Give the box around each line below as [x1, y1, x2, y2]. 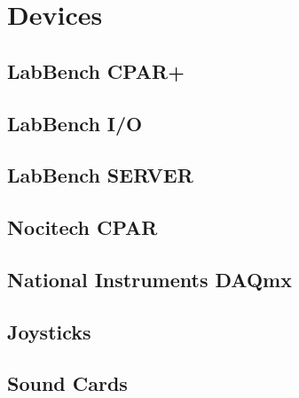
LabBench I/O [7, 109, 143, 137]
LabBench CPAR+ [7, 57, 185, 84]
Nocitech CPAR [7, 214, 158, 241]
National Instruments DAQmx [7, 265, 292, 293]
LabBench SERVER [7, 161, 193, 189]
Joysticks [7, 317, 91, 345]
